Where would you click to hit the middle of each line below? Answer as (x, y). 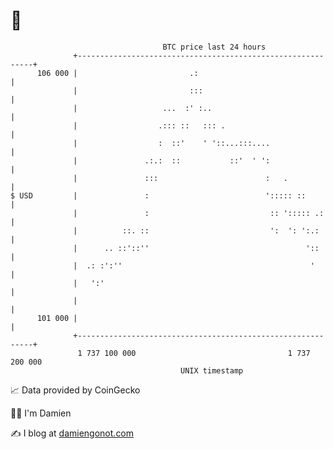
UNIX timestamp (212, 370)
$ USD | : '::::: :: (158, 195)
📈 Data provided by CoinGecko (75, 390)
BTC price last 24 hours (214, 47)
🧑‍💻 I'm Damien (41, 413)
